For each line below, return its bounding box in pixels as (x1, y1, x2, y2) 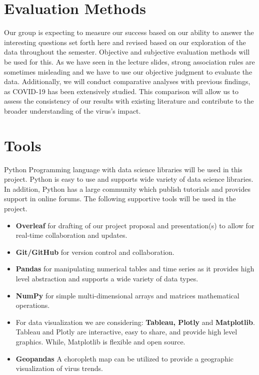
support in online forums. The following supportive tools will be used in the (4, 193, 236, 204)
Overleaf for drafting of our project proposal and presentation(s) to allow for (15, 220, 254, 230)
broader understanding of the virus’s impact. (4, 105, 141, 116)
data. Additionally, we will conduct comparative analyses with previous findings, (4, 76, 250, 87)
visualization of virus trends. (15, 363, 103, 373)
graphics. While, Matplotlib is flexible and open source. (15, 336, 185, 346)
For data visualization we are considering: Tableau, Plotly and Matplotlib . (15, 316, 255, 327)
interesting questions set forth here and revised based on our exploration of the (4, 37, 246, 47)
